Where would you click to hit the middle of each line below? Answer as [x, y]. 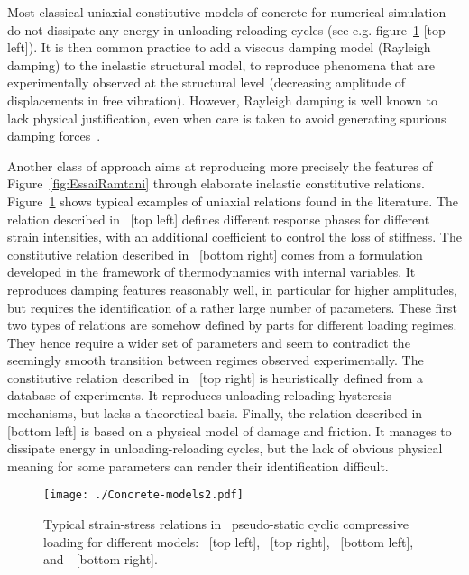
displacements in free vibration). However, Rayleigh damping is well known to [222, 100]
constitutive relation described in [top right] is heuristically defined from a [215, 377]
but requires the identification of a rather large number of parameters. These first [232, 307]
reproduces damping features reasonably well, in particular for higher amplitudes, [232, 289]
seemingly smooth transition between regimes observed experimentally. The [216, 360]
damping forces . [54, 136]
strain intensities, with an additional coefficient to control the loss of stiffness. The [234, 237]
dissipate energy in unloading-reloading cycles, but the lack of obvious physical [225, 448]
